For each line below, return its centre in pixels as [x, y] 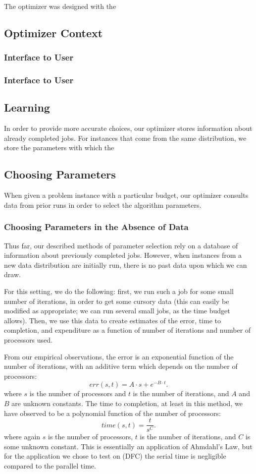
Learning [27, 107]
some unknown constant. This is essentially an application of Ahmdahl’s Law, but [128, 446]
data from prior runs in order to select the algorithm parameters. [103, 205]
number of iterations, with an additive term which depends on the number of [121, 366]
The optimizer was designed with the [60, 6]
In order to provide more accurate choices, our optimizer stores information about [128, 128]
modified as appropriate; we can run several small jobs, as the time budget [117, 311]
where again [22, 437]
